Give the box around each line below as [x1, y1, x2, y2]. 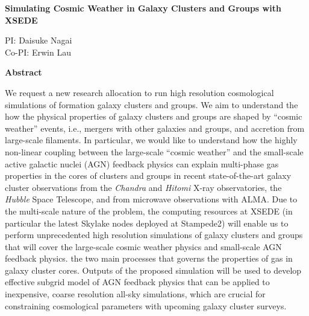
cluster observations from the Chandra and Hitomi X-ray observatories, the [5, 181, 282, 193]
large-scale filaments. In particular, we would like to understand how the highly [5, 134, 298, 146]
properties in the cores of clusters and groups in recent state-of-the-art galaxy [5, 169, 292, 182]
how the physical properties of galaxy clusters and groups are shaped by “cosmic [5, 110, 302, 123]
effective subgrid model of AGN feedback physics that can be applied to [5, 276, 270, 288]
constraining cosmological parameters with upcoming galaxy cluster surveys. [5, 299, 287, 312]
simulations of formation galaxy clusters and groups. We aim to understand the [5, 98, 298, 111]
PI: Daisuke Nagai [5, 34, 72, 47]
